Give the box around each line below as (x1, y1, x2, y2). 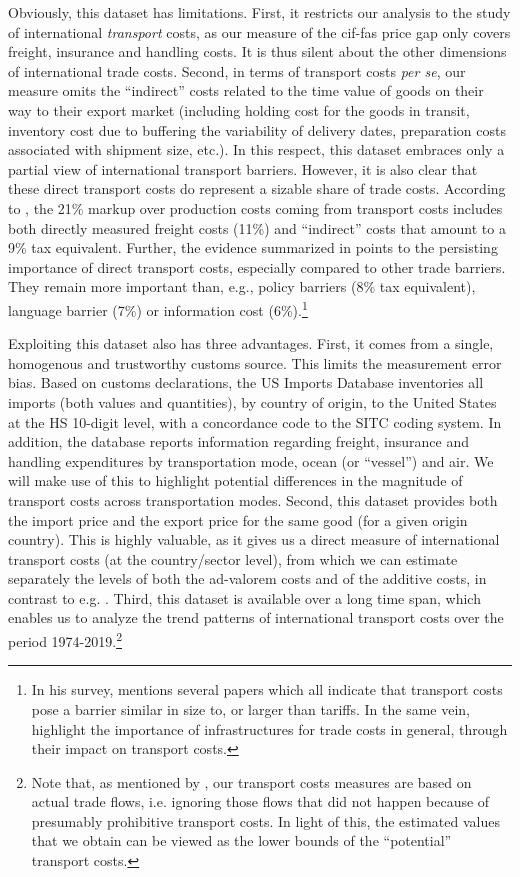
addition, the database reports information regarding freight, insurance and (8, 431, 470, 452)
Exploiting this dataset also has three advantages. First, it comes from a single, (8, 333, 494, 354)
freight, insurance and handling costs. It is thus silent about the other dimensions (8, 41, 507, 62)
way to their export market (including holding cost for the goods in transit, (8, 99, 470, 120)
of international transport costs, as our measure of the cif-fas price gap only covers (8, 21, 511, 42)
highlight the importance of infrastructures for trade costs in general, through (31, 718, 508, 739)
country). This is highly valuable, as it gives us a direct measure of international (8, 529, 500, 550)
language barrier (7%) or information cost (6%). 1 (8, 296, 308, 320)
